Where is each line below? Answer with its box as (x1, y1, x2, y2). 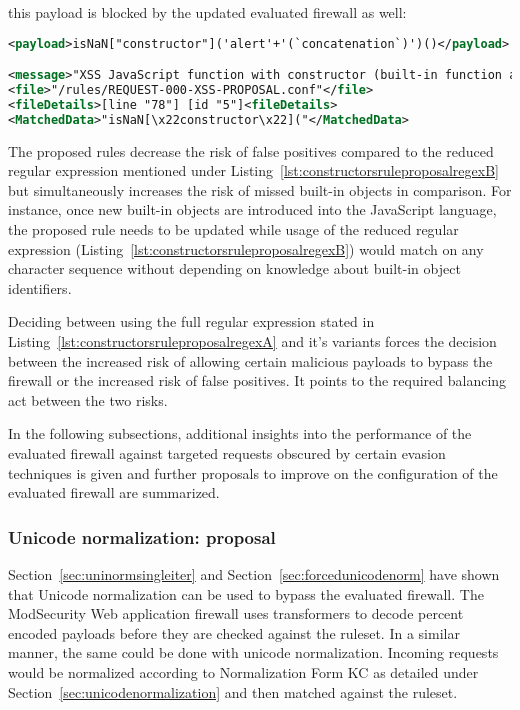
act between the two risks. (8, 389, 168, 410)
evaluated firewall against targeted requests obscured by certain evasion (8, 442, 446, 463)
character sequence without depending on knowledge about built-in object (8, 258, 461, 279)
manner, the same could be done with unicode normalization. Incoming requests (8, 642, 499, 663)
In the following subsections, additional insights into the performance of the (8, 423, 472, 444)
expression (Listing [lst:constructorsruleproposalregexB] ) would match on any (8, 238, 484, 259)
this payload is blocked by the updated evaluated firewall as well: (8, 2, 407, 22)
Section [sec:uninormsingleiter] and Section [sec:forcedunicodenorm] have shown (8, 563, 500, 584)
